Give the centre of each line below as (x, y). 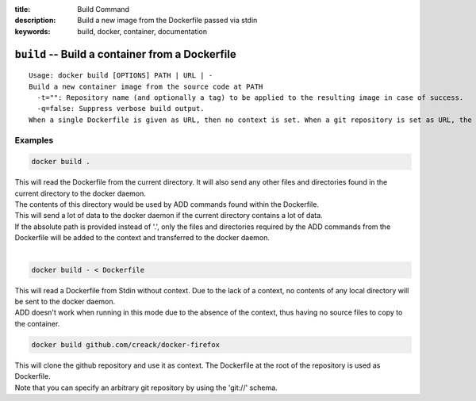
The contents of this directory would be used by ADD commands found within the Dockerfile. (167, 204)
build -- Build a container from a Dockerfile (126, 54)
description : (35, 21)
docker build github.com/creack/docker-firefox (125, 344)
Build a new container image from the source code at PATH (146, 86)
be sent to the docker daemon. (65, 301)
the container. (37, 323)
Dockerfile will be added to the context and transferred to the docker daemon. (142, 238)
